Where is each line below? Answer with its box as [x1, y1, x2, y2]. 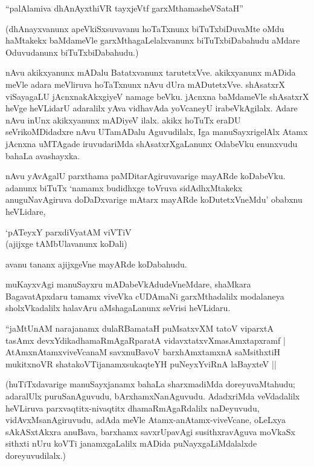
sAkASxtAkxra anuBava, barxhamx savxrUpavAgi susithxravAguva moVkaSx [5, 425, 295, 438]
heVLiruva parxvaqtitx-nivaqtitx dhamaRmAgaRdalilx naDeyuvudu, [5, 401, 260, 414]
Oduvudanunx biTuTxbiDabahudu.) [5, 45, 139, 58]
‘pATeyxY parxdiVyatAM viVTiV [5, 225, 132, 238]
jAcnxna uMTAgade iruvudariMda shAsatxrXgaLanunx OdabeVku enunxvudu [5, 137, 298, 149]
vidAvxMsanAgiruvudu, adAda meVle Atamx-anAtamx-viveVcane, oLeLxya [5, 413, 286, 426]
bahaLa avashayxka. [5, 149, 80, 162]
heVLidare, [5, 205, 46, 217]
